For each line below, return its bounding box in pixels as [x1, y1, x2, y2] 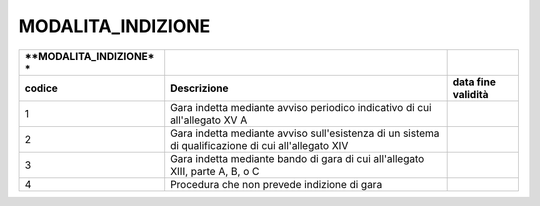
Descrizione [170, 81, 229, 95]
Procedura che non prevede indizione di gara [170, 177, 383, 191]
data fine [452, 75, 497, 89]
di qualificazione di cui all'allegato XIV [170, 138, 349, 152]
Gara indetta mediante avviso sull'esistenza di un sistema [170, 126, 440, 140]
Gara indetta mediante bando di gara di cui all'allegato [170, 151, 425, 165]
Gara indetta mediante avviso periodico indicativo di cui [170, 100, 432, 114]
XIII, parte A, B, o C [170, 164, 260, 178]
